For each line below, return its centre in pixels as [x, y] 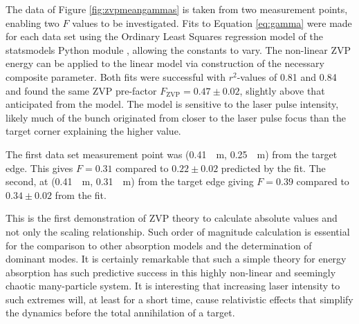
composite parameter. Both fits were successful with [116, 76]
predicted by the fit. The [273, 168]
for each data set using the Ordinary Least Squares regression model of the [164, 36]
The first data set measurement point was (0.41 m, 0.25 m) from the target [172, 154]
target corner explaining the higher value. [93, 131]
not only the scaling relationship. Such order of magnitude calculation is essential [178, 231]
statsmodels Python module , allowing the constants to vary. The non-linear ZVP [178, 49]
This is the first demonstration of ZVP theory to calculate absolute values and [172, 218]
